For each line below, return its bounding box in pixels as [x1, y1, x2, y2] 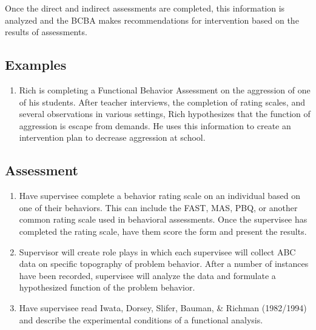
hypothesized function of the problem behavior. [19, 281, 195, 294]
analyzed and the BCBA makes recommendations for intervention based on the [5, 13, 299, 26]
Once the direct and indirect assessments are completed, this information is [5, 2, 285, 14]
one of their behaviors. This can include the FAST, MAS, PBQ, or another [19, 201, 298, 214]
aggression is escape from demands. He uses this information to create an [19, 119, 291, 132]
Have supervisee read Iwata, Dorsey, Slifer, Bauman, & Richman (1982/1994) [19, 301, 307, 314]
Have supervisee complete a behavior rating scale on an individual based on [19, 189, 300, 202]
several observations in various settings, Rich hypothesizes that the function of [19, 107, 311, 120]
